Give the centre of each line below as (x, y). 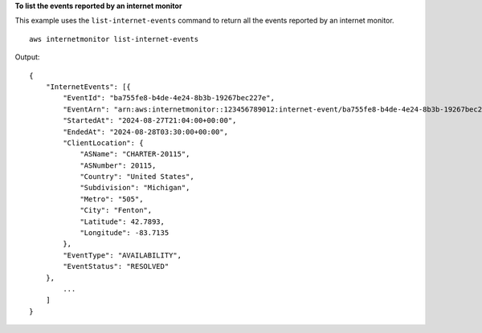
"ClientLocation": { (103, 143)
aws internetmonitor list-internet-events (114, 39)
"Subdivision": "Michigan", (135, 188)
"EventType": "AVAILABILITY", (123, 255)
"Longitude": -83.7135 (125, 233)
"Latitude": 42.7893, (122, 221)
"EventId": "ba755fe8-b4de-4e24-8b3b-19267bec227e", (169, 98)
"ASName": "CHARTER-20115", (135, 154)
